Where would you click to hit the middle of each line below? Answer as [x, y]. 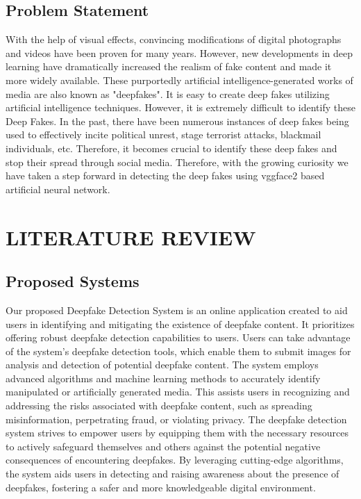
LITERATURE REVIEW [131, 237]
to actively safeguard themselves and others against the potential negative [163, 446]
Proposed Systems [73, 281]
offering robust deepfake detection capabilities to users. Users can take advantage [178, 337]
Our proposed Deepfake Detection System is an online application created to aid [177, 310]
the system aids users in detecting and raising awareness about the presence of [173, 474]
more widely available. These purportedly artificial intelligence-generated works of [179, 80]
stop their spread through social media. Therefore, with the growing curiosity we [177, 162]
